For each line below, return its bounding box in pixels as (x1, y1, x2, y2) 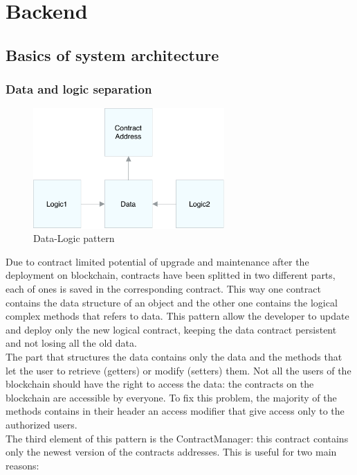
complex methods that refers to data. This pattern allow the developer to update (6, 309, 349, 323)
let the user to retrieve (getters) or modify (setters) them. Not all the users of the (6, 363, 351, 377)
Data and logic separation (6, 80, 152, 98)
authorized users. (6, 417, 77, 431)
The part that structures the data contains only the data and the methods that (6, 349, 342, 363)
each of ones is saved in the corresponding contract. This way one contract (6, 281, 321, 295)
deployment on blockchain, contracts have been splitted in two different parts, (6, 268, 336, 282)
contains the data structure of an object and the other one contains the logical (6, 295, 338, 309)
